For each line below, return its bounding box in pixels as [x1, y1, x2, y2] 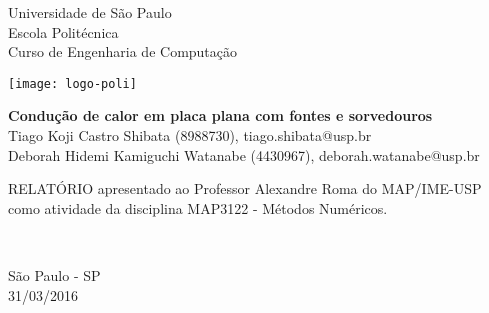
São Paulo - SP [8, 265, 101, 285]
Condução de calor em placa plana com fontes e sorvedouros [8, 105, 433, 126]
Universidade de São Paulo [8, 2, 172, 22]
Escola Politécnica [8, 21, 119, 42]
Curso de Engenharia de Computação [8, 41, 238, 62]
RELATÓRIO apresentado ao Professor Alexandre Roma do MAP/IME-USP [8, 178, 482, 199]
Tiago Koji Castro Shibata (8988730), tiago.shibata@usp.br [8, 125, 372, 146]
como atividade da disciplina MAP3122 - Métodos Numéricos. [8, 197, 388, 218]
